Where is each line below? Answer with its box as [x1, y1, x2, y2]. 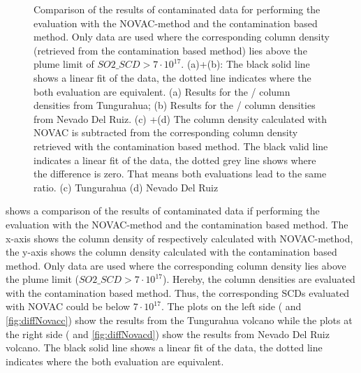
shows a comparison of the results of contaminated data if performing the [6, 203, 320, 218]
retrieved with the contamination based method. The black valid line [34, 138, 328, 153]
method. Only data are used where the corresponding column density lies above [6, 258, 346, 272]
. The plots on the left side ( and [161, 299, 302, 314]
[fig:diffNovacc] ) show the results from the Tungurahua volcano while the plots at [6, 313, 353, 328]
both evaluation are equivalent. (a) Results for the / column [34, 84, 290, 98]
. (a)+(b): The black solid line [181, 57, 310, 71]
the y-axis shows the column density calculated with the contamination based [6, 244, 337, 259]
